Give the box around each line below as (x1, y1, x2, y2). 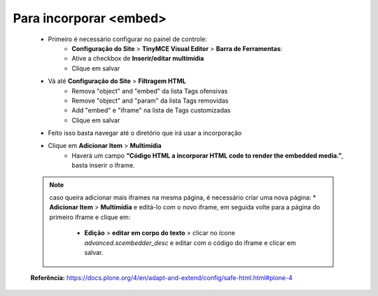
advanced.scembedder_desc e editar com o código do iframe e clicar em (84, 238, 297, 247)
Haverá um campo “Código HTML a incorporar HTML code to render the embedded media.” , (71, 151, 344, 160)
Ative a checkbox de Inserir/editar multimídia (71, 54, 204, 63)
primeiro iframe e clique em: (49, 213, 131, 221)
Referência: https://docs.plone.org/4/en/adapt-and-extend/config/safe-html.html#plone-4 (30, 274, 293, 282)
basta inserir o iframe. (71, 161, 136, 170)
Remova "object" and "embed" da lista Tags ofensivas (71, 87, 228, 95)
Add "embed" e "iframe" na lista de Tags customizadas (71, 106, 231, 114)
